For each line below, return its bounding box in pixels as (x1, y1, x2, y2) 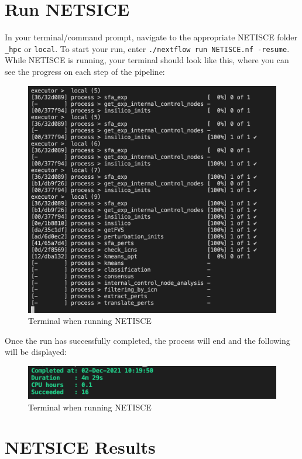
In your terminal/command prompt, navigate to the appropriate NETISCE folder (5, 31, 298, 43)
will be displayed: (5, 346, 67, 358)
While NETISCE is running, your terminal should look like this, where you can (5, 54, 289, 66)
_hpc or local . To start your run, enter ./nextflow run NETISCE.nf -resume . (5, 42, 290, 54)
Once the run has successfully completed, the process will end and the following (5, 334, 290, 346)
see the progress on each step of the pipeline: (5, 65, 165, 77)
